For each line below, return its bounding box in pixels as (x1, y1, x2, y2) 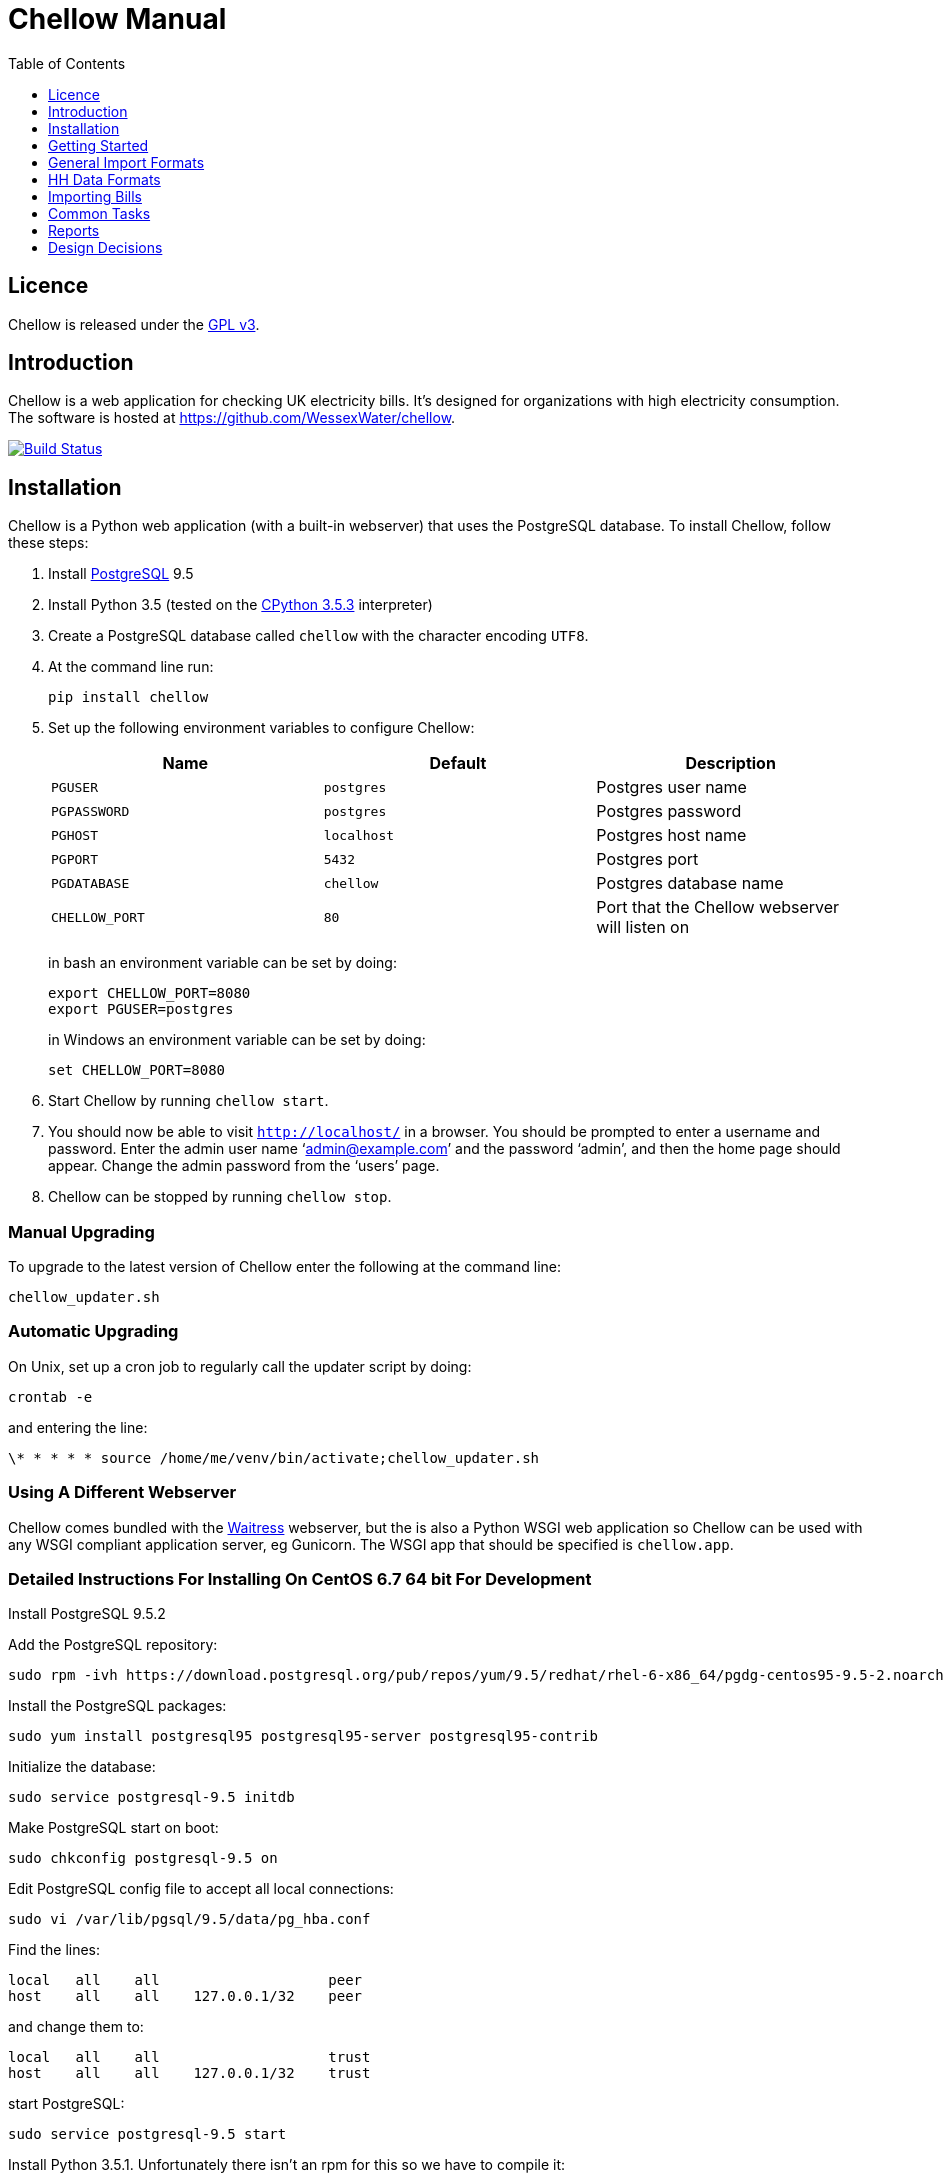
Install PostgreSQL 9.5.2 (8, 1605, 166, 1623)
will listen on (596, 917, 690, 938)
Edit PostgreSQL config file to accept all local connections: (8, 1880, 394, 1898)
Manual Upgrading (8, 1221, 155, 1242)
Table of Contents (8, 54, 126, 72)
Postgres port (596, 849, 699, 870)
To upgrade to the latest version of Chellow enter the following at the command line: (8, 1258, 562, 1276)
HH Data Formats (48, 170, 161, 188)
